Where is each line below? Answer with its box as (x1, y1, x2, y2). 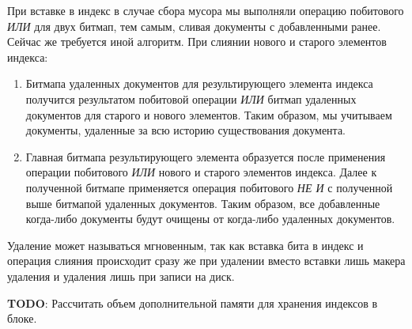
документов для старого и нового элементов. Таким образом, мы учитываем (25, 106, 392, 123)
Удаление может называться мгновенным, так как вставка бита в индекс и (7, 236, 364, 253)
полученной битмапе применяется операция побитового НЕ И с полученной (25, 179, 393, 195)
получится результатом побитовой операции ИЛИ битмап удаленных (25, 90, 357, 107)
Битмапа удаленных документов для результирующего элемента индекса (25, 75, 373, 92)
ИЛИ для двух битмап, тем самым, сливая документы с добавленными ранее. (7, 17, 381, 34)
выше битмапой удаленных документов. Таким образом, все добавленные (25, 195, 380, 211)
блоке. (7, 310, 37, 327)
